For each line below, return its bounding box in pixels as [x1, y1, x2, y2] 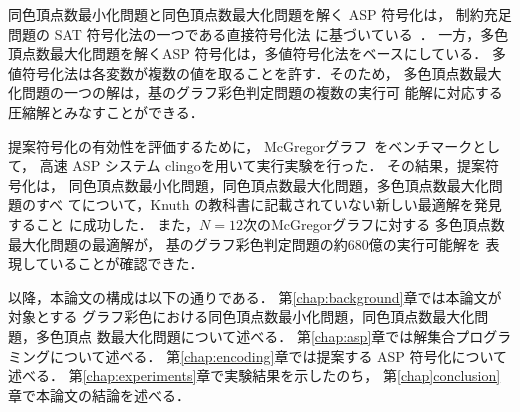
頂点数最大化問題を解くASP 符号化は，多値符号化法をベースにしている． [8, 43, 488, 64]
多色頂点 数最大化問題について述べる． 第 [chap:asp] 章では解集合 [35, 325, 456, 346]
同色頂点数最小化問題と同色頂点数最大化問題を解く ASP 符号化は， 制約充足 [8, 4, 512, 24]
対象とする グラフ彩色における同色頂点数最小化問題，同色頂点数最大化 [8, 306, 475, 327]
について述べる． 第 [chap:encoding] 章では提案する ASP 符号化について [49, 345, 508, 366]
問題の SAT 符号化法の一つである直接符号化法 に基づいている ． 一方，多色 [8, 23, 509, 44]
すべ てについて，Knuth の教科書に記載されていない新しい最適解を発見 [35, 194, 502, 215]
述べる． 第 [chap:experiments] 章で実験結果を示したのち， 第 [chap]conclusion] [8, 365, 501, 386]
